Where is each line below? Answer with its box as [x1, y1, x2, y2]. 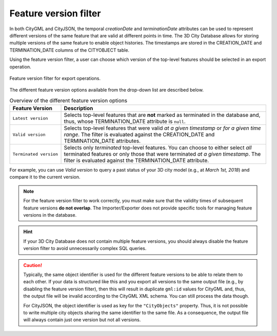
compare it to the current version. [9, 174, 81, 180]
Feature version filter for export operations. [9, 75, 101, 81]
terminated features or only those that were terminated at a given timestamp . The [64, 151, 261, 158]
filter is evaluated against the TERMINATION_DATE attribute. [64, 157, 209, 164]
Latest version [12, 115, 48, 121]
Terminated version [12, 151, 58, 157]
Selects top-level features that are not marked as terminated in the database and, [64, 112, 261, 119]
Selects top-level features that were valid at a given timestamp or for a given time [64, 124, 261, 132]
